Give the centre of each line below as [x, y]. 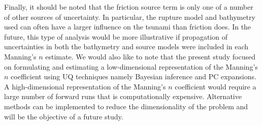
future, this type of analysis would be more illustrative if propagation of [116, 36]
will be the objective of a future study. [64, 116]
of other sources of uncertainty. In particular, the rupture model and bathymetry [130, 17]
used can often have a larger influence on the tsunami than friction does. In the [128, 27]
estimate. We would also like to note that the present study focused [151, 56]
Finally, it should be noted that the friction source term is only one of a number [129, 7]
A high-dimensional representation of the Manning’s [85, 86]
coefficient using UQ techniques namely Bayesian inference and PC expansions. [134, 76]
